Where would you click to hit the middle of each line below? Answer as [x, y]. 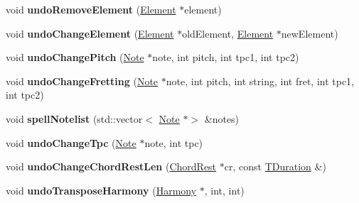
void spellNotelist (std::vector [74, 118]
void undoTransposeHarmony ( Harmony [101, 190]
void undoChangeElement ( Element [90, 33]
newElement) [310, 33]
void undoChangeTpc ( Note [71, 142]
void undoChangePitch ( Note [75, 57]
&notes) [222, 118]
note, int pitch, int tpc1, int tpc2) [226, 57]
